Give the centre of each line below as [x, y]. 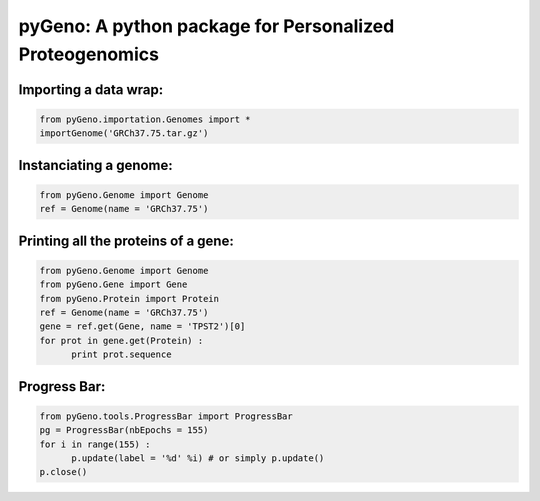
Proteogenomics [89, 54]
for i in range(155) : [95, 444]
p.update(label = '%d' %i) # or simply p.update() [198, 458]
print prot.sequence [121, 354]
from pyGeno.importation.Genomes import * [145, 119]
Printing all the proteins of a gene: [126, 240]
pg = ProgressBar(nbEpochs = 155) [124, 430]
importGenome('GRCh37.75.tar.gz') [124, 133]
